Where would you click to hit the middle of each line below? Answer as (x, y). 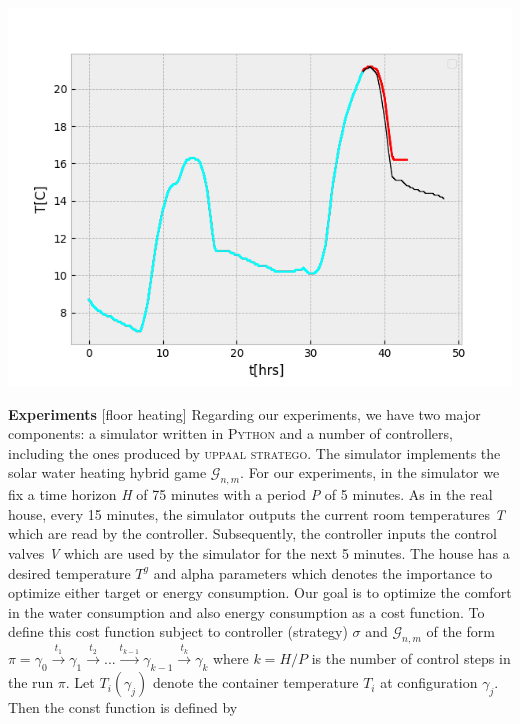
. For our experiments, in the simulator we (370, 472)
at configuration (429, 682)
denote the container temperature (256, 682)
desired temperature (69, 572)
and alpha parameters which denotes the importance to (323, 572)
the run (31, 682)
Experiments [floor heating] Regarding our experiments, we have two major (244, 413)
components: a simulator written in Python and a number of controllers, (230, 433)
